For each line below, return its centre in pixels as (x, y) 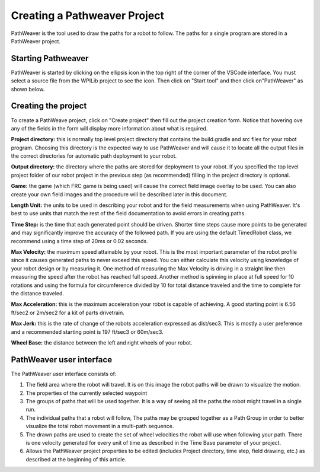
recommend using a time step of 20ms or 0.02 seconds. (79, 241)
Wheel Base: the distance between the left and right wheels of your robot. (102, 342)
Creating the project (49, 106)
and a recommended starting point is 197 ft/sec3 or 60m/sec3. (87, 331)
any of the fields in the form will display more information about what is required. (109, 128)
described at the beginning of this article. (76, 459)
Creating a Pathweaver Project (88, 15)
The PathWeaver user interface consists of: (64, 374)
